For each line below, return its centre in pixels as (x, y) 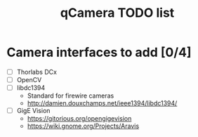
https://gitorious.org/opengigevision (79, 119)
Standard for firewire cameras (71, 96)
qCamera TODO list (117, 13)
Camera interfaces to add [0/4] (99, 52)
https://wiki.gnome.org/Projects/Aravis (83, 126)
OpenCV (29, 80)
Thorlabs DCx (37, 72)
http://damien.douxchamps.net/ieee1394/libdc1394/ (102, 103)
